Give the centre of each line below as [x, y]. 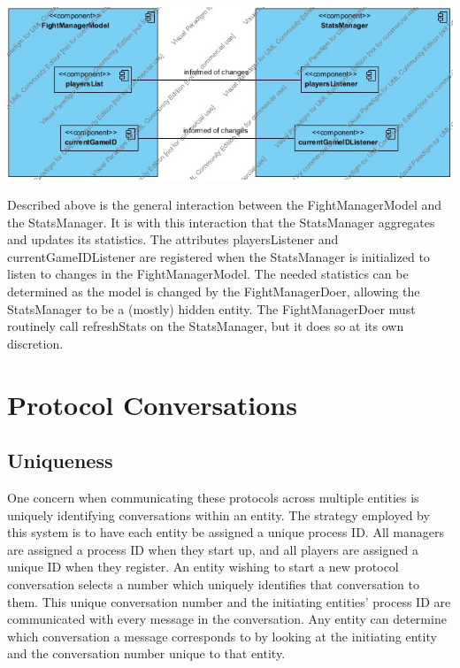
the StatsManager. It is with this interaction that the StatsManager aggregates [221, 222]
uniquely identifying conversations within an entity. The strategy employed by [218, 514]
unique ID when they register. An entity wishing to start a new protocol [203, 567]
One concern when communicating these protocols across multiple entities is [213, 497]
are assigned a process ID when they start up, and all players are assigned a [213, 549]
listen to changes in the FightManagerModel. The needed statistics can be [208, 274]
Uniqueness [60, 461]
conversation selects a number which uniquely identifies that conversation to [213, 584]
